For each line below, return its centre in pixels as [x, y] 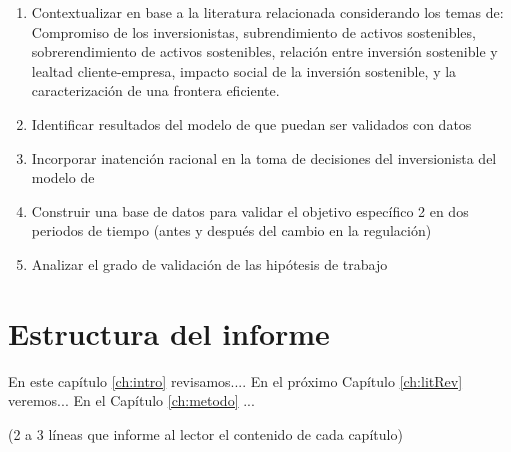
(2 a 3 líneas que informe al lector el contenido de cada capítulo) [205, 433]
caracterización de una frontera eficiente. [155, 90]
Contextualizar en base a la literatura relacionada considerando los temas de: [267, 12]
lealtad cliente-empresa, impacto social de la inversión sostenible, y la [244, 70]
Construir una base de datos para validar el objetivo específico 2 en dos [250, 210]
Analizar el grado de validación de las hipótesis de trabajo [209, 263]
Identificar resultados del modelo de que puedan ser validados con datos [251, 123]
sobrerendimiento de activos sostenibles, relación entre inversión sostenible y [264, 51]
